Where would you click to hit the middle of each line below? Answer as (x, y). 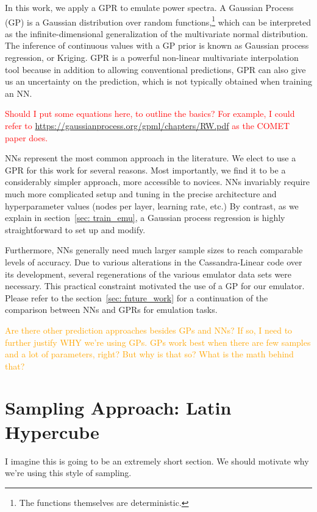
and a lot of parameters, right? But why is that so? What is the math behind (149, 354)
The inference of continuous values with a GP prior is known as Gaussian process (157, 45)
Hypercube (52, 431)
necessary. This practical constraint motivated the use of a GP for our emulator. (155, 286)
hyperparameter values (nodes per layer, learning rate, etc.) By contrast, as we (152, 205)
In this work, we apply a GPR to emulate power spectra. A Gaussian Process (149, 7)
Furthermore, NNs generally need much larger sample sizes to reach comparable (154, 250)
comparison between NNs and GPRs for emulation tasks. (111, 310)
